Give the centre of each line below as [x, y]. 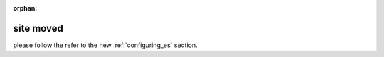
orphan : [25, 8]
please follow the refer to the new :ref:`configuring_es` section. [106, 45]
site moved [38, 28]
